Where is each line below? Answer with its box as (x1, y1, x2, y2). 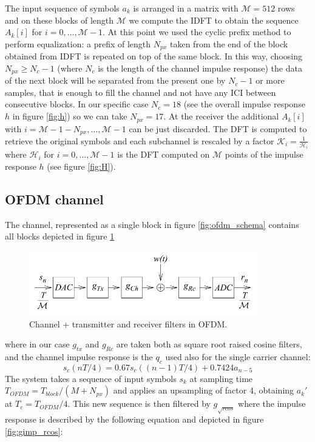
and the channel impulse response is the (5, 350, 153, 363)
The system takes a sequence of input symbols (5, 372, 177, 384)
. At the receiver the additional (163, 110, 279, 122)
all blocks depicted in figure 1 (5, 230, 115, 243)
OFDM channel (5, 190, 104, 209)
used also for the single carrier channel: (165, 350, 311, 363)
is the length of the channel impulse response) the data (98, 61, 302, 74)
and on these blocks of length (5, 13, 114, 26)
